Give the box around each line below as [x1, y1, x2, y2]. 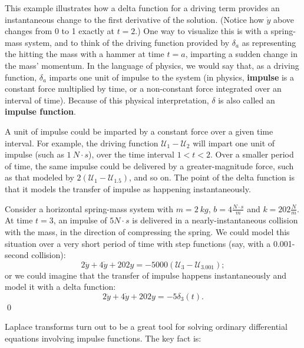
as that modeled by [5, 171, 74, 183]
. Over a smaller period [210, 148, 294, 160]
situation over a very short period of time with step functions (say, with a [5, 237, 271, 249]
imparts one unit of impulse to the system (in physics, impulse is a [49, 71, 295, 83]
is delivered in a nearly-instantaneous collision [132, 214, 298, 226]
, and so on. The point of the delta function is [129, 171, 295, 183]
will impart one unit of [193, 136, 275, 149]
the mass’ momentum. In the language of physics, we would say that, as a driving [5, 59, 299, 71]
